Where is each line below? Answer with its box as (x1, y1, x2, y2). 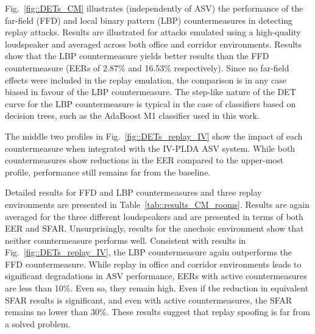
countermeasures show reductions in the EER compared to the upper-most (5, 154, 284, 166)
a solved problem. (5, 317, 71, 330)
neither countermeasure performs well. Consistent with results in (5, 233, 246, 246)
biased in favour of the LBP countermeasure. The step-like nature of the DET (5, 85, 296, 98)
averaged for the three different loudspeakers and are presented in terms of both (5, 210, 303, 222)
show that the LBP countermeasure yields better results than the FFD (5, 49, 269, 62)
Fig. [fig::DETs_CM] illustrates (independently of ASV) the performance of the (5, 2, 303, 14)
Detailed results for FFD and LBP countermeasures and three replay (5, 186, 262, 199)
